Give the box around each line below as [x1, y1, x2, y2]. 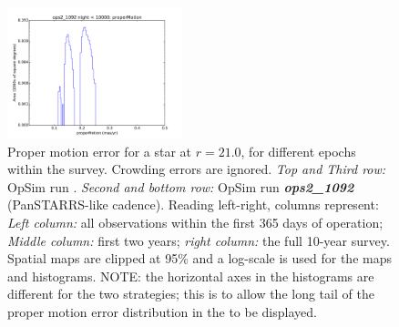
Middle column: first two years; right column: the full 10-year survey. [7, 230, 390, 250]
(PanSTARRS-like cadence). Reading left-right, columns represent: [7, 195, 379, 214]
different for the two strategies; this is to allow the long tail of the [7, 284, 374, 303]
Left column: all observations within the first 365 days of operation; [7, 212, 384, 231]
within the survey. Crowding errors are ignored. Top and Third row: [7, 159, 386, 179]
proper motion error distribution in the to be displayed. [7, 301, 317, 321]
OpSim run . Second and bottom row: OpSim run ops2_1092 [7, 177, 354, 196]
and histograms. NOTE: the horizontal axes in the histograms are [7, 266, 374, 285]
